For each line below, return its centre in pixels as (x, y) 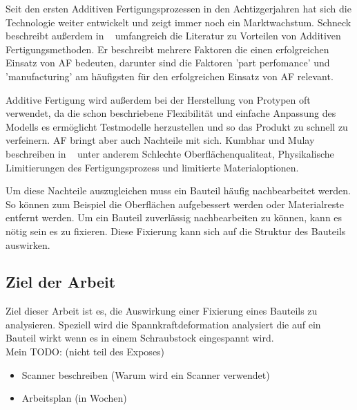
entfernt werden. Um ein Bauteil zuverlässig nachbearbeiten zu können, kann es (174, 217)
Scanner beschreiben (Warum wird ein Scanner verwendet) (146, 374)
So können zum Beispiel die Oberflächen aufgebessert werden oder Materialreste (175, 204)
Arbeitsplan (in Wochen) (74, 398)
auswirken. (28, 244)
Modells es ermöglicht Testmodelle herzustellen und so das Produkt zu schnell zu (177, 126)
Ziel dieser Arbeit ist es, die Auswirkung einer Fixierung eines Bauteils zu (162, 311)
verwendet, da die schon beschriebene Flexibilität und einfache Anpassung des (171, 113)
